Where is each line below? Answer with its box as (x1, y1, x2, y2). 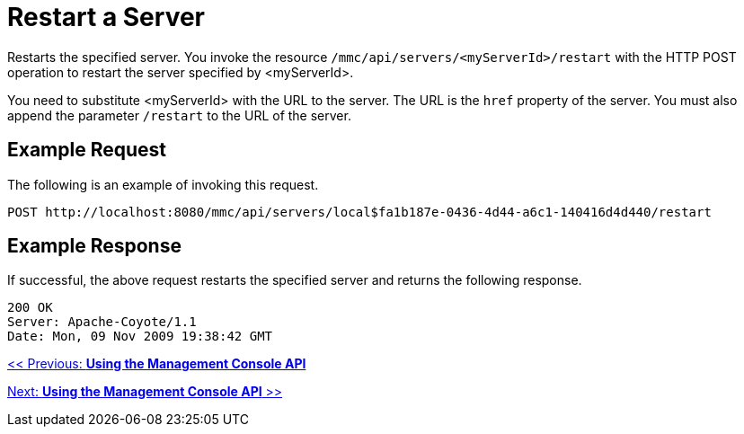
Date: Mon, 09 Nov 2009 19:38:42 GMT (7, 329, 273, 344)
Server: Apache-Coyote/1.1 (7, 314, 197, 330)
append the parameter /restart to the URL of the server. (7, 107, 351, 123)
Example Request (7, 138, 166, 162)
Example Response (7, 235, 182, 258)
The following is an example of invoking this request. (7, 176, 319, 192)
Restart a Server (7, 2, 205, 32)
